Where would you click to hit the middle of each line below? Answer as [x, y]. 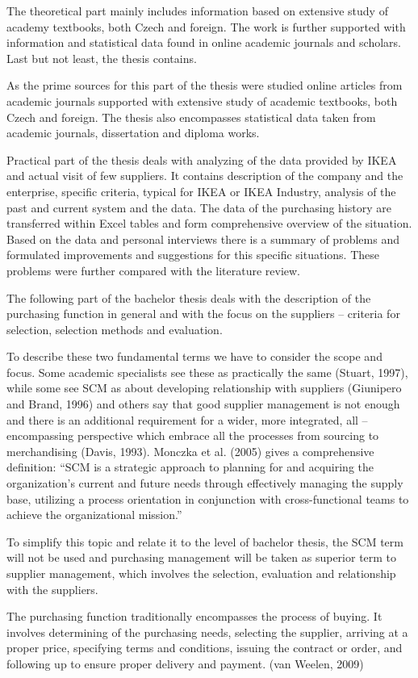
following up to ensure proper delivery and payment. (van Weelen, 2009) [185, 663]
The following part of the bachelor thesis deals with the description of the [189, 297]
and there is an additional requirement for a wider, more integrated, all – [187, 419]
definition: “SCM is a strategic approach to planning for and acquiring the [190, 467]
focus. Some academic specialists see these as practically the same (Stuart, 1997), [207, 372]
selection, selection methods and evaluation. [115, 329]
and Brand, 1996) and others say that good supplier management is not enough [203, 404]
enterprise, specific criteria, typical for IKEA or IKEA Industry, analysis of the [201, 191]
